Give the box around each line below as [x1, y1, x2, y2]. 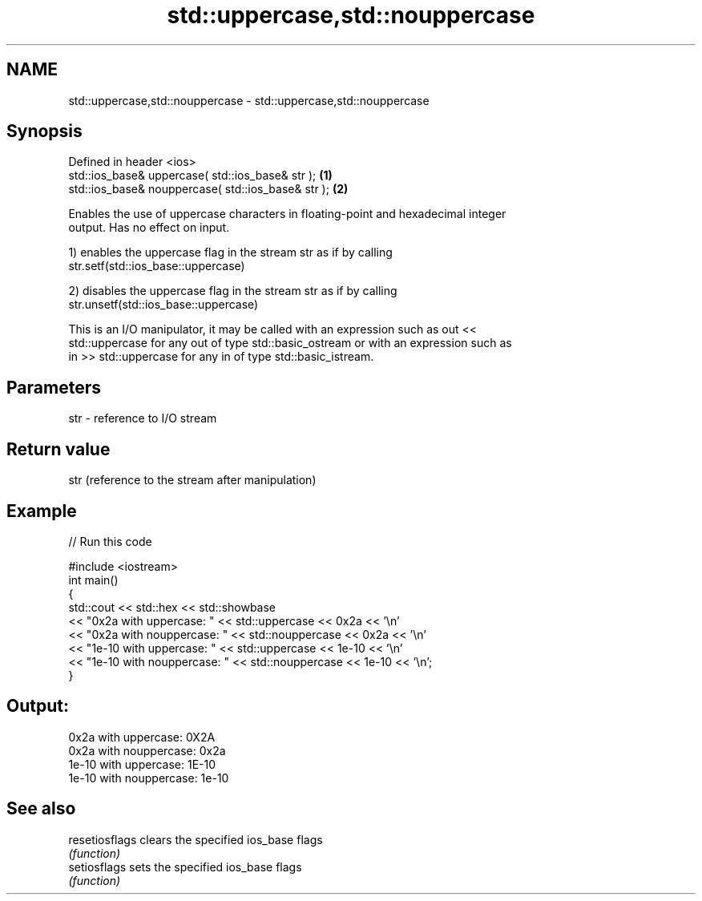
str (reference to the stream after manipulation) [68, 473, 317, 487]
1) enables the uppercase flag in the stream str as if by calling [68, 245, 393, 260]
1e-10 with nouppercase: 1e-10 [68, 770, 229, 785]
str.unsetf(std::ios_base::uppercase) [68, 297, 259, 312]
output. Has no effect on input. [68, 220, 230, 235]
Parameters [6, 377, 101, 398]
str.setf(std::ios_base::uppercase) [68, 259, 245, 273]
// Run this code [68, 534, 152, 548]
